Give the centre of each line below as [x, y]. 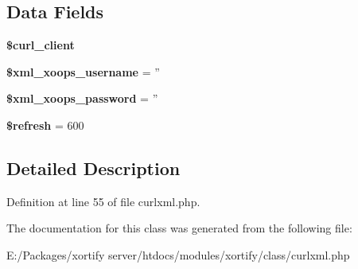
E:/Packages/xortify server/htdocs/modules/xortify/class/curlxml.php [178, 254]
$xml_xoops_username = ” [83, 71]
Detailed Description [93, 168]
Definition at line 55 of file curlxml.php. [103, 201]
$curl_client [41, 45]
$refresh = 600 [45, 125]
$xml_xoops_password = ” [82, 98]
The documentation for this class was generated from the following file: [179, 228]
